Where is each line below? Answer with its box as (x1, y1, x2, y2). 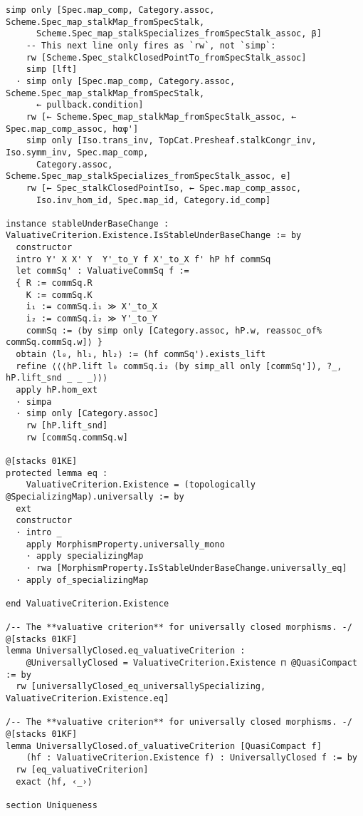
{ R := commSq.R (16, 278, 93, 289)
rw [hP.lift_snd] (26, 420, 108, 430)
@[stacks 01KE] (6, 455, 78, 466)
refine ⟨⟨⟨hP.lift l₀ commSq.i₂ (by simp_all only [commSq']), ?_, (16, 361, 342, 371)
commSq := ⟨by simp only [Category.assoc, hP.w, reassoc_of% (26, 325, 322, 336)
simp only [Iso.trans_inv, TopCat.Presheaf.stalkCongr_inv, (26, 135, 317, 146)
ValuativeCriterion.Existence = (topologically (26, 480, 256, 490)
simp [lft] (26, 64, 78, 75)
